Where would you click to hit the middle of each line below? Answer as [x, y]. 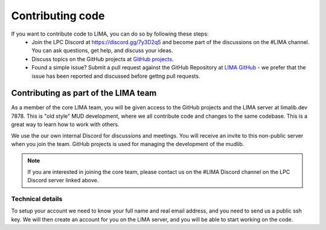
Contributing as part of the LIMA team [84, 93]
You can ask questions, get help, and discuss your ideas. [102, 51]
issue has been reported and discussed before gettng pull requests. [116, 76]
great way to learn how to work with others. [66, 124]
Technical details [37, 199]
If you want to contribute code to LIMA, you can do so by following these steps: [110, 34]
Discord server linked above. [63, 180]
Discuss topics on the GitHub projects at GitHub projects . [103, 59]
